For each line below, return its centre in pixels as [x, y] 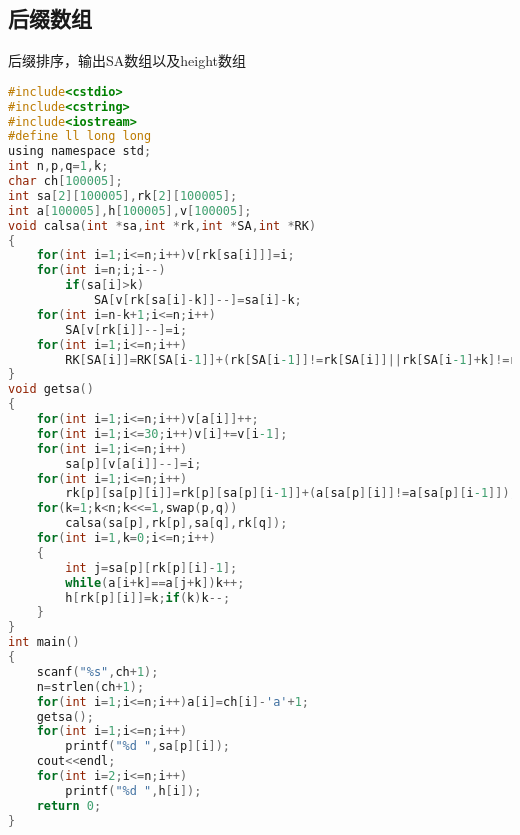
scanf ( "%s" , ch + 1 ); [97, 671]
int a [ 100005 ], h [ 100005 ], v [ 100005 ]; [130, 210]
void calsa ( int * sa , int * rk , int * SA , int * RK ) [162, 225]
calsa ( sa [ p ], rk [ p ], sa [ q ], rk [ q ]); [176, 523]
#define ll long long [80, 136]
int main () [44, 642]
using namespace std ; [80, 151]
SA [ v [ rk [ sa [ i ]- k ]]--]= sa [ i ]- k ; [197, 300]
